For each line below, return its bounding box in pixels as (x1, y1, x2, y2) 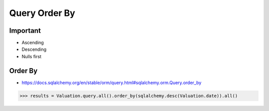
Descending (21, 46, 47, 52)
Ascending (21, 40, 44, 46)
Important (9, 26, 41, 35)
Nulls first (21, 53, 42, 59)
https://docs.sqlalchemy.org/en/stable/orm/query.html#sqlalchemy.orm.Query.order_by (21, 80, 202, 86)
